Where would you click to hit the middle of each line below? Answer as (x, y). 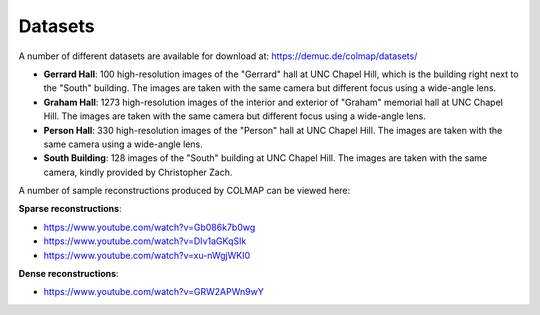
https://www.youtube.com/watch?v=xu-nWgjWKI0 (147, 255)
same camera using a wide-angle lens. (123, 144)
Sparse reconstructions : (70, 209)
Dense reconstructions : (68, 274)
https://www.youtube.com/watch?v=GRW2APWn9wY (153, 292)
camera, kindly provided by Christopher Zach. (138, 172)
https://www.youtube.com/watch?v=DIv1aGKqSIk (145, 241)
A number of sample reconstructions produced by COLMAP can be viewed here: (184, 191)
